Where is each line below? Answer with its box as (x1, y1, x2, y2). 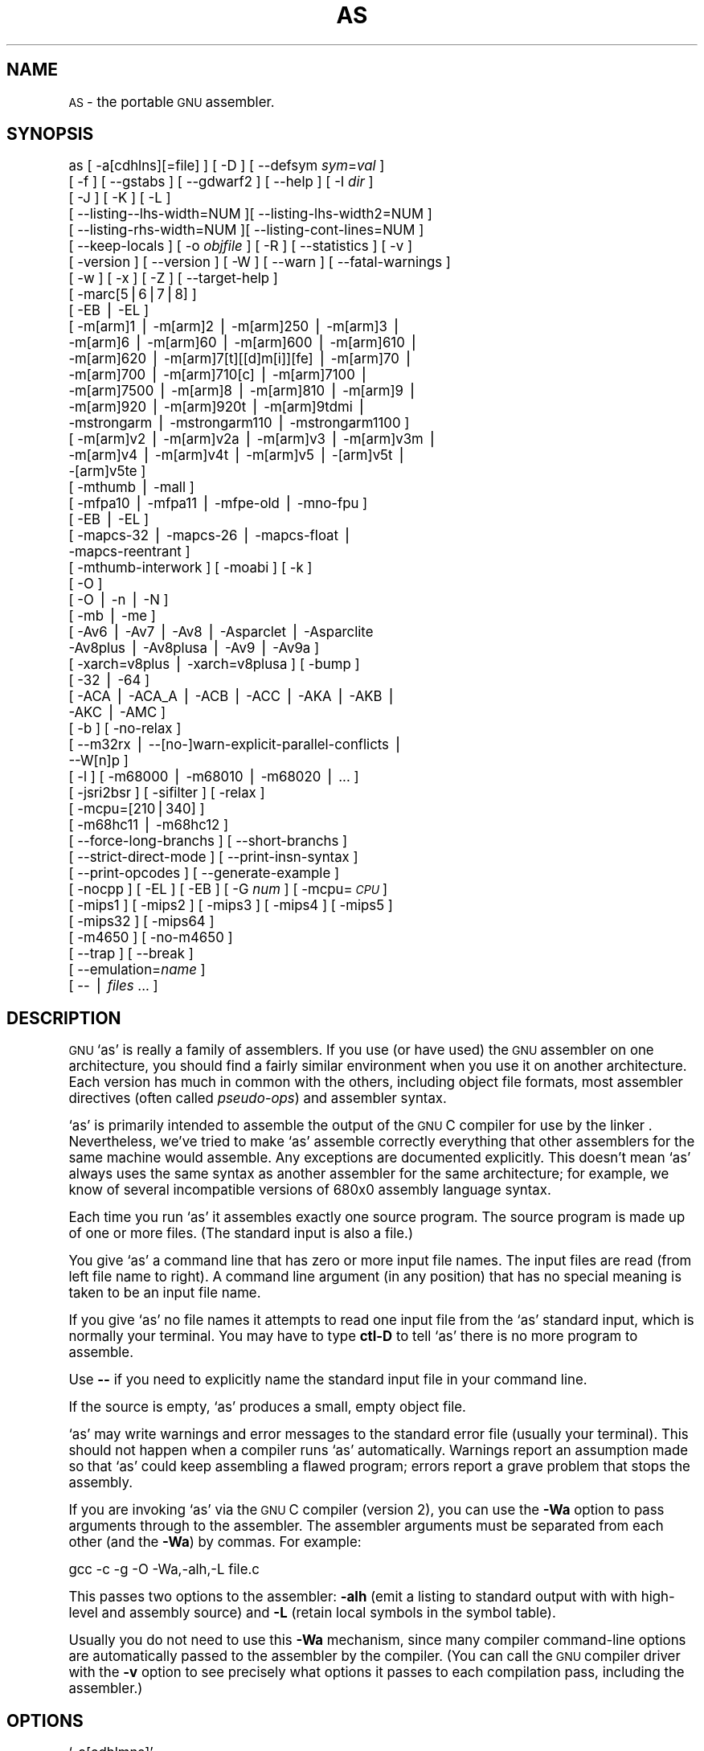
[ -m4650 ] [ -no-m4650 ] (68, 929, 233, 946)
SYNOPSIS (6, 124, 94, 145)
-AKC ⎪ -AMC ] (68, 704, 166, 721)
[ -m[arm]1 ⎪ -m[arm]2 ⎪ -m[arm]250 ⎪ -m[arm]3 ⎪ (68, 318, 402, 335)
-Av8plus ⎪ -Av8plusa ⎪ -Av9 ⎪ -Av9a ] (68, 640, 320, 657)
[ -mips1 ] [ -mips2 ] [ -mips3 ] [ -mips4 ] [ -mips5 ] (68, 897, 393, 914)
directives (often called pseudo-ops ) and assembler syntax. (68, 1090, 447, 1107)
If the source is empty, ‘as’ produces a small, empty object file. (68, 1399, 466, 1416)
